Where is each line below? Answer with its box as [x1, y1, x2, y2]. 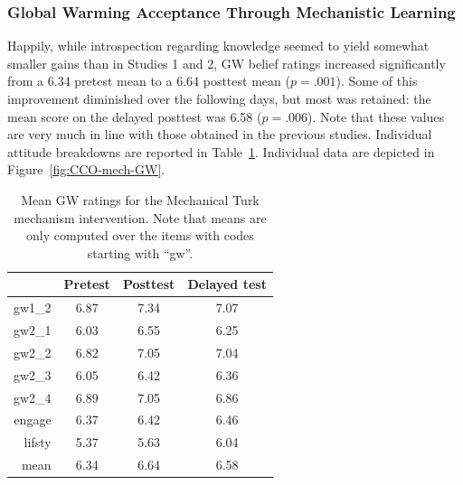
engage [14, 410, 52, 429]
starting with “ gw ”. [87, 243, 194, 262]
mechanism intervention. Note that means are [14, 208, 267, 227]
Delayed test [187, 275, 267, 294]
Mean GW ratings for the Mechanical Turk [21, 190, 260, 209]
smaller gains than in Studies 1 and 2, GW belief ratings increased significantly [7, 53, 446, 72]
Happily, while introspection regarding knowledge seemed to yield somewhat [7, 36, 430, 55]
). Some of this [335, 71, 418, 90]
